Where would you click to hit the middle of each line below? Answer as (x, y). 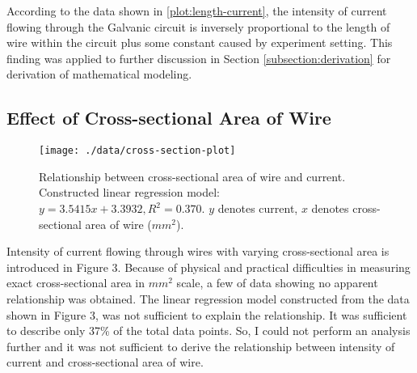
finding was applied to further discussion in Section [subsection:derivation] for (199, 58)
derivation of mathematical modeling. (99, 74)
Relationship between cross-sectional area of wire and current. (192, 176)
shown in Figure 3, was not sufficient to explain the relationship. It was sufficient (207, 314)
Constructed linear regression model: (129, 192)
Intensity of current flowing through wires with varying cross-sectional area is (198, 251)
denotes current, (258, 208)
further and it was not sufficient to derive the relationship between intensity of (201, 346)
